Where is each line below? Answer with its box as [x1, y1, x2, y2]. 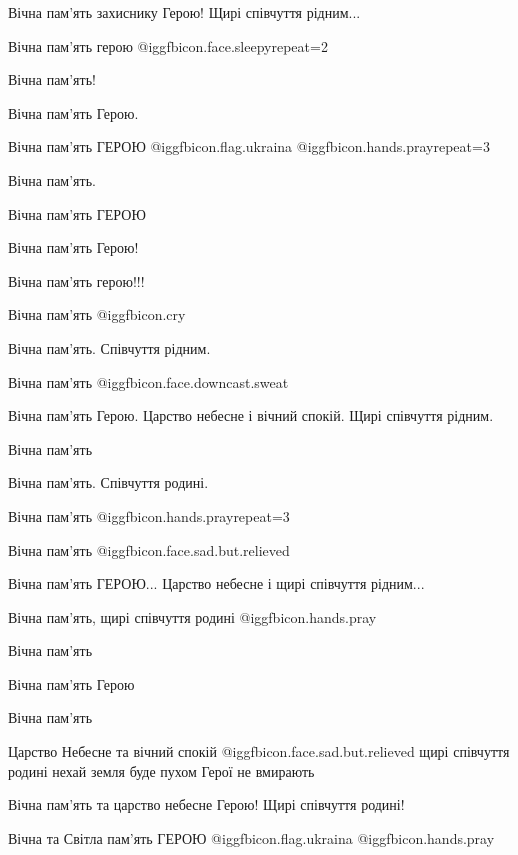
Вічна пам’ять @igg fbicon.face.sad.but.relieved [8, 539, 290, 560]
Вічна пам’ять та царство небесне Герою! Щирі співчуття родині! [8, 794, 405, 815]
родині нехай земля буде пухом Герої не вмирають [8, 760, 315, 781]
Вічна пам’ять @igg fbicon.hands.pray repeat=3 [8, 505, 290, 526]
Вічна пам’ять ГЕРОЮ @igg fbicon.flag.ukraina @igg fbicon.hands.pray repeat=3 [8, 136, 490, 157]
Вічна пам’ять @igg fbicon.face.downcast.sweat [8, 371, 289, 392]
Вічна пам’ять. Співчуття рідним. [8, 337, 211, 358]
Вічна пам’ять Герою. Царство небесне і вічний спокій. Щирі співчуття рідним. [8, 405, 494, 426]
